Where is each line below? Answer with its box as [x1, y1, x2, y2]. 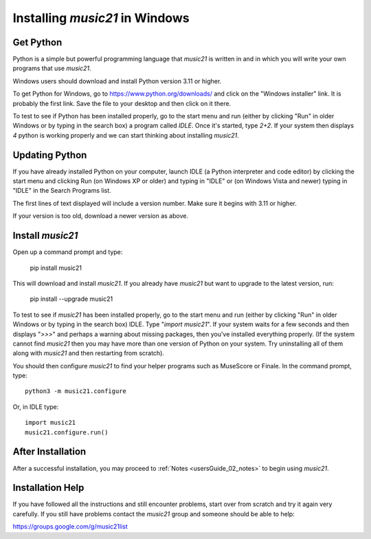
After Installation [12, 446, 87, 458]
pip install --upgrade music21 [30, 295, 113, 303]
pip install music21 [30, 264, 82, 272]
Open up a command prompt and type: [12, 248, 123, 256]
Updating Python [12, 149, 87, 161]
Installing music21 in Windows [12, 10, 190, 25]
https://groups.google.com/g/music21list [12, 522, 128, 531]
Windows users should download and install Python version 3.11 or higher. [12, 76, 222, 85]
